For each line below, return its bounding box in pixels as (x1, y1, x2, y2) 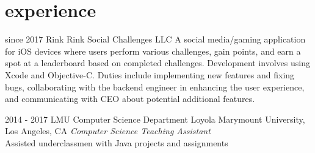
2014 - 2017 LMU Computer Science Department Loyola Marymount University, (5, 112, 305, 125)
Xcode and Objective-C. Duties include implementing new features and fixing (5, 68, 295, 81)
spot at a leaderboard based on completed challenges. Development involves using (5, 56, 310, 69)
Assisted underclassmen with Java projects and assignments (5, 136, 228, 149)
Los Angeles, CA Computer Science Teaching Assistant (5, 124, 211, 137)
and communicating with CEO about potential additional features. (5, 92, 255, 105)
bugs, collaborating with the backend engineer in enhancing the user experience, (5, 80, 305, 93)
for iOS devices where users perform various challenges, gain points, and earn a (5, 44, 301, 57)
